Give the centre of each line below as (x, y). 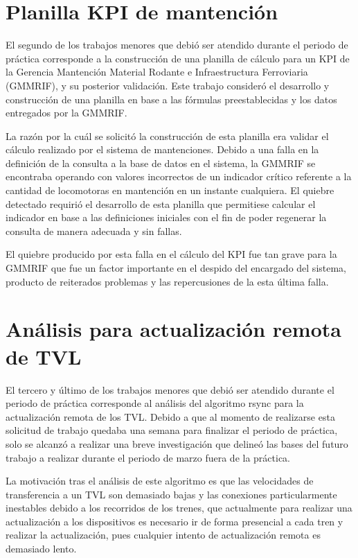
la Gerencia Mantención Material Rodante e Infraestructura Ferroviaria (157, 72)
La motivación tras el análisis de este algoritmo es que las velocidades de (160, 481)
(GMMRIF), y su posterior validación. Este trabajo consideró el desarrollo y (168, 85)
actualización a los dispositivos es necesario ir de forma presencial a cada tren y (174, 521)
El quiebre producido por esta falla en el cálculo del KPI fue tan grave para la (171, 254)
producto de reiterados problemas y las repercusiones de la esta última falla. (167, 281)
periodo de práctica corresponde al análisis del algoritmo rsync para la (155, 403)
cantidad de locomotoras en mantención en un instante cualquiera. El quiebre (170, 190)
